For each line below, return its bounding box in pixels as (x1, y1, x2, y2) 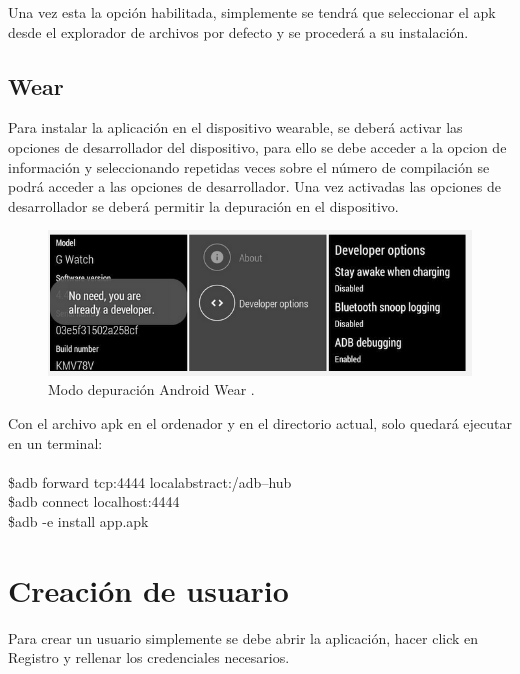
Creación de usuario (8, 569, 289, 610)
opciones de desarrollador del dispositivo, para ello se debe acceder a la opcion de (8, 136, 507, 157)
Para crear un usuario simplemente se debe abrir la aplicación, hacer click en (8, 627, 479, 648)
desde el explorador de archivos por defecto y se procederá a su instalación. (8, 21, 469, 42)
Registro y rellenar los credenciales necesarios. (8, 647, 290, 668)
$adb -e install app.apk (8, 510, 149, 531)
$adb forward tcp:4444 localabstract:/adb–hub (8, 471, 292, 492)
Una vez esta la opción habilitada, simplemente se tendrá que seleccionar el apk (8, 2, 496, 22)
